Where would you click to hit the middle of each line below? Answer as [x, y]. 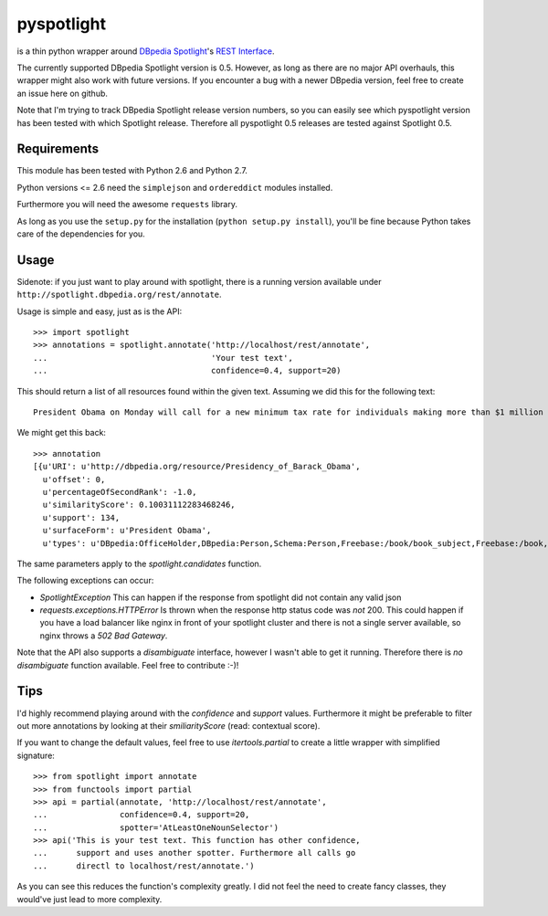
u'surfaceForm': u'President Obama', [127, 531]
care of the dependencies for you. [81, 234]
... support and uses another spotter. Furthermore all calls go [195, 853]
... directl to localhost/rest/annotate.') [144, 866]
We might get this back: [62, 433]
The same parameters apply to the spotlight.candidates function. [139, 563]
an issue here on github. [63, 93]
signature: [36, 755]
